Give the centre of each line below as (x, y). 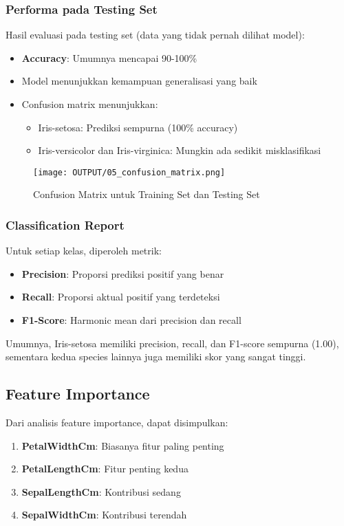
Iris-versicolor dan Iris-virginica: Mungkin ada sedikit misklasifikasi (180, 150)
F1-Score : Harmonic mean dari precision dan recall (131, 320)
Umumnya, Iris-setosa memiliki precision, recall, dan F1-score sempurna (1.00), (172, 343)
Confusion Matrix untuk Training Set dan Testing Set (147, 194)
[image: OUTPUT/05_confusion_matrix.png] (129, 172)
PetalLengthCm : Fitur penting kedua (105, 469)
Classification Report (65, 224)
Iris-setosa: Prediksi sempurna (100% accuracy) (138, 127)
